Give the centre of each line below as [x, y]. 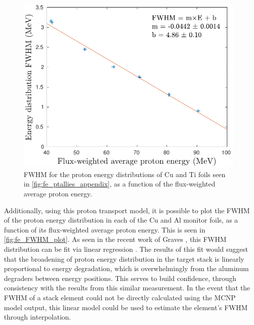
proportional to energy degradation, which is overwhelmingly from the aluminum [127, 268]
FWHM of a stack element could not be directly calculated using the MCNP [120, 297]
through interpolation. [38, 317]
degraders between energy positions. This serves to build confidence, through [120, 278]
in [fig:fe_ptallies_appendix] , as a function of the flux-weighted [120, 184]
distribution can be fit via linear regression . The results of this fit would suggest [126, 249]
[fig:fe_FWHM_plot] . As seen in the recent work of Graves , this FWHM [115, 239]
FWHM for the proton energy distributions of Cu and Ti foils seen [125, 174]
